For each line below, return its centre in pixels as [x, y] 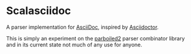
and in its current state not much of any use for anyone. [74, 45]
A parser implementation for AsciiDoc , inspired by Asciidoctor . [82, 27]
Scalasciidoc [39, 11]
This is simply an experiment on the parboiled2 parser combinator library [95, 38]
